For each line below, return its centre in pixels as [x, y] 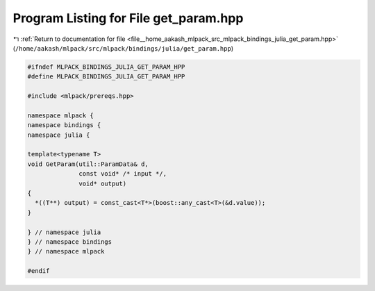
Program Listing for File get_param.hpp [128, 18]
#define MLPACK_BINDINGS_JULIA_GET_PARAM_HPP [106, 77]
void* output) [103, 183]
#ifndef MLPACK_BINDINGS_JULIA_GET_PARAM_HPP [106, 67]
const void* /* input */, [123, 174]
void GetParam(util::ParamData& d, [88, 164]
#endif [39, 271]
